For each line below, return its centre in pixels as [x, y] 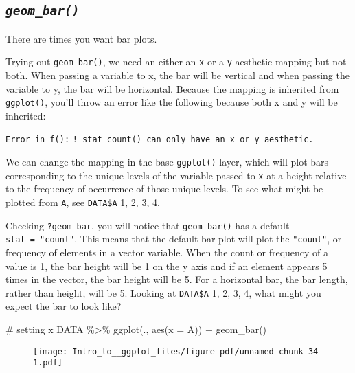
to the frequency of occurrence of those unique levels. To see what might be [164, 189]
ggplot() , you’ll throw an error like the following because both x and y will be [172, 102]
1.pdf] [48, 363]
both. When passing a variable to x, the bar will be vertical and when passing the [177, 75]
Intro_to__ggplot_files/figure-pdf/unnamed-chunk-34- [198, 351]
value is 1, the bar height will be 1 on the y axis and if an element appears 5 [167, 265]
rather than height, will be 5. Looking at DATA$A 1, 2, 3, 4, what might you [163, 292]
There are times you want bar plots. [81, 38]
